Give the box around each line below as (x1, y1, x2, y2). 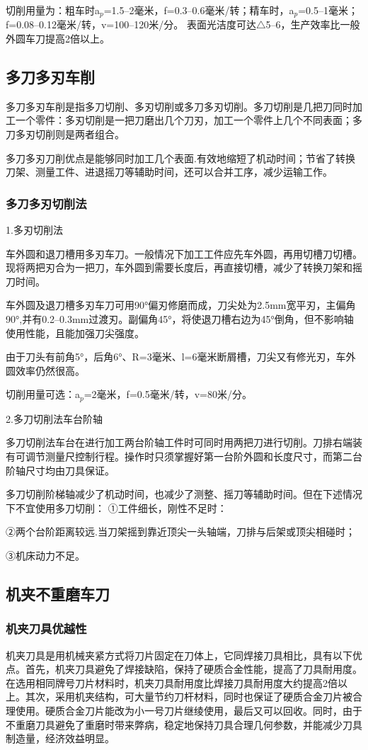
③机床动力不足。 (6, 547, 85, 562)
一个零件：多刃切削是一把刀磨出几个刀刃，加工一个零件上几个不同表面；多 (15, 113, 362, 127)
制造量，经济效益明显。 (6, 731, 115, 746)
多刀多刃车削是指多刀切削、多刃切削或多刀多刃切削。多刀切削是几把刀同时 (6, 98, 352, 113)
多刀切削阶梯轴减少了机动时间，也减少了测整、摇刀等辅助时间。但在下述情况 (6, 487, 362, 501)
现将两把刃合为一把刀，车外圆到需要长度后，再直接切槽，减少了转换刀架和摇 (6, 260, 362, 275)
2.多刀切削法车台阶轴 (6, 411, 103, 426)
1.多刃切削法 (6, 222, 63, 237)
